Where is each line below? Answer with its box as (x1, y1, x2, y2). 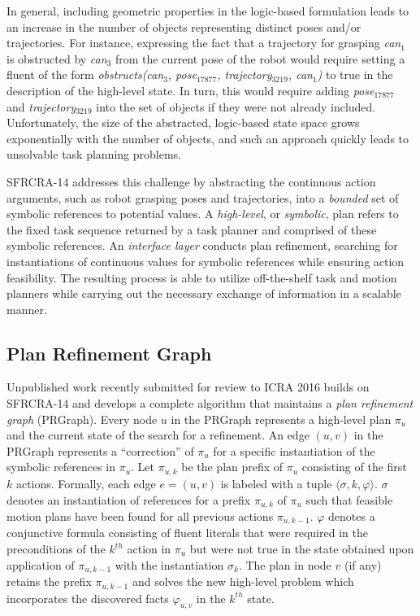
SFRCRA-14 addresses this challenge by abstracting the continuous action (6, 173, 376, 190)
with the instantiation (115, 556, 224, 573)
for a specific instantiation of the (213, 442, 375, 459)
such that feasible (305, 491, 393, 508)
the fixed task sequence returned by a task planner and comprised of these (6, 221, 377, 238)
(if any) (344, 556, 382, 573)
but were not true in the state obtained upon (189, 540, 414, 557)
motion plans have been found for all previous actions (6, 507, 274, 524)
